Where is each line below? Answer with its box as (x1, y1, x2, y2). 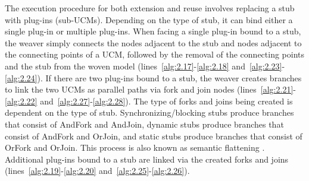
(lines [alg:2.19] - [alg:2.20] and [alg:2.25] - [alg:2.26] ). (5, 164, 190, 177)
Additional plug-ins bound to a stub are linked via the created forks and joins (5, 153, 289, 165)
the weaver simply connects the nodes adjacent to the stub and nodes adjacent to (5, 36, 302, 49)
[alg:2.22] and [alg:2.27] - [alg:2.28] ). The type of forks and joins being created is (5, 94, 293, 107)
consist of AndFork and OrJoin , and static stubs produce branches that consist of (5, 129, 302, 142)
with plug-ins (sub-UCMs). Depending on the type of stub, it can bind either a (5, 13, 293, 26)
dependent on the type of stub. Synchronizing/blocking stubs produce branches (5, 106, 294, 119)
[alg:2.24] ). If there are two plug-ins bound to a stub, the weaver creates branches (5, 71, 302, 84)
